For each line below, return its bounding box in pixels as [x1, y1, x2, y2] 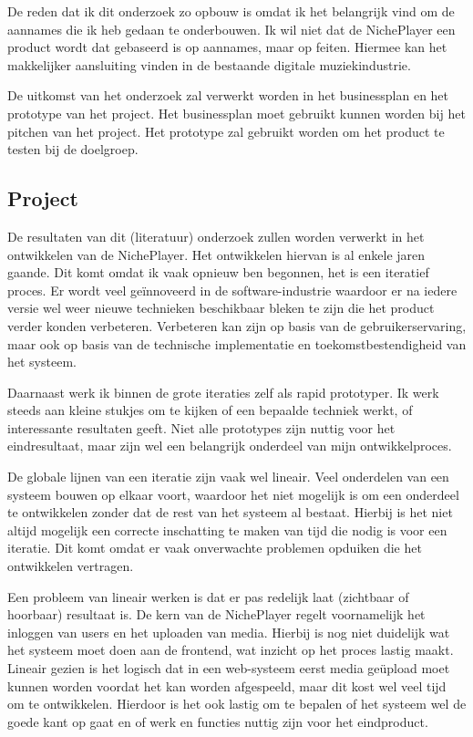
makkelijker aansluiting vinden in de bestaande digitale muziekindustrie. [7, 55, 411, 74]
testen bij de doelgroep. [7, 140, 139, 159]
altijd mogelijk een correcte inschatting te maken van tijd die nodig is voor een [7, 520, 447, 539]
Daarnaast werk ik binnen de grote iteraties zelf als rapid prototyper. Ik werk [7, 382, 439, 401]
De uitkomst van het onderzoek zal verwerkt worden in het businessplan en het [7, 86, 449, 105]
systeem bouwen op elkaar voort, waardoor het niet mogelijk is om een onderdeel [7, 484, 459, 503]
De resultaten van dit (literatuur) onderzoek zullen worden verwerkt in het [7, 226, 425, 245]
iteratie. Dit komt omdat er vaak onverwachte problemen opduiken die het [7, 538, 422, 557]
